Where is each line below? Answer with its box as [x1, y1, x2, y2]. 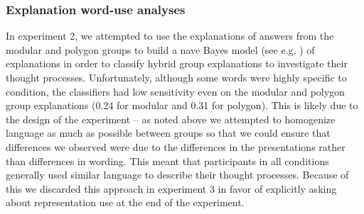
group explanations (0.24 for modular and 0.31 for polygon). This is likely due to [6, 98, 358, 113]
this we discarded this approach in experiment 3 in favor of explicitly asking [6, 181, 337, 196]
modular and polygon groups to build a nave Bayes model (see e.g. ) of [6, 42, 315, 57]
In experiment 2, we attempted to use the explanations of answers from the [6, 28, 334, 43]
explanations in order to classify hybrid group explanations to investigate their [6, 56, 348, 71]
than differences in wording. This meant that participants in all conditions [6, 153, 329, 168]
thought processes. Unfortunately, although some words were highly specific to [6, 70, 347, 84]
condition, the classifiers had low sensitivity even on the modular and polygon [6, 84, 345, 98]
